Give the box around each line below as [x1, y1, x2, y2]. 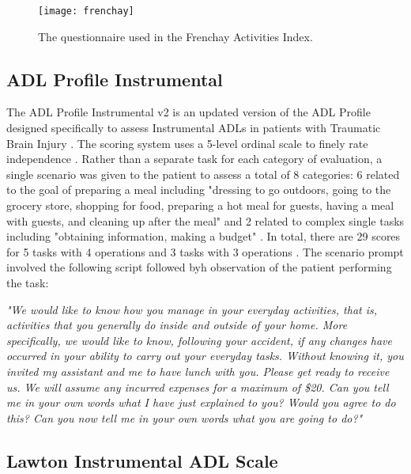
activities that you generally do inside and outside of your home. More [6, 317, 348, 333]
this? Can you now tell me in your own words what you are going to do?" [6, 409, 363, 426]
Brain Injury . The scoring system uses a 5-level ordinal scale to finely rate [6, 135, 368, 151]
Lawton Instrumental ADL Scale [6, 448, 278, 472]
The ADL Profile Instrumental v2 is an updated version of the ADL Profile [6, 104, 371, 120]
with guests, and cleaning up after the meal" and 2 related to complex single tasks [6, 212, 405, 229]
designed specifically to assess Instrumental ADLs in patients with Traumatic [6, 119, 381, 136]
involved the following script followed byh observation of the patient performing [6, 259, 392, 275]
